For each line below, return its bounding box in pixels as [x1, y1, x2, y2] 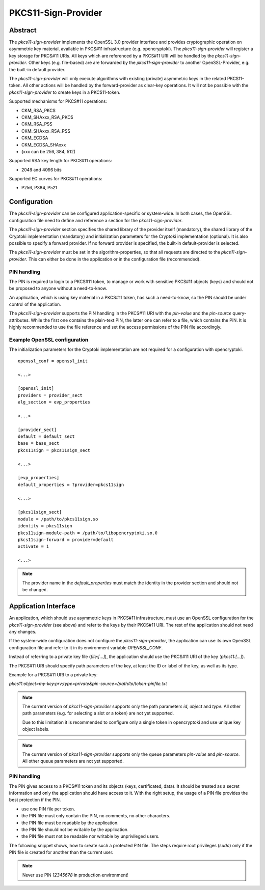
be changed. [22, 587, 48, 593]
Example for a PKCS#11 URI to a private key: [9, 671, 98, 678]
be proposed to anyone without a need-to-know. [9, 286, 107, 291]
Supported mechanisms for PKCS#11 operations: [9, 98, 107, 104]
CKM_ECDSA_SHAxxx [21, 142, 66, 147]
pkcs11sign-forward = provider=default [18, 537, 114, 543]
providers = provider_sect [18, 392, 83, 398]
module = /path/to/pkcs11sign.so [18, 516, 98, 522]
